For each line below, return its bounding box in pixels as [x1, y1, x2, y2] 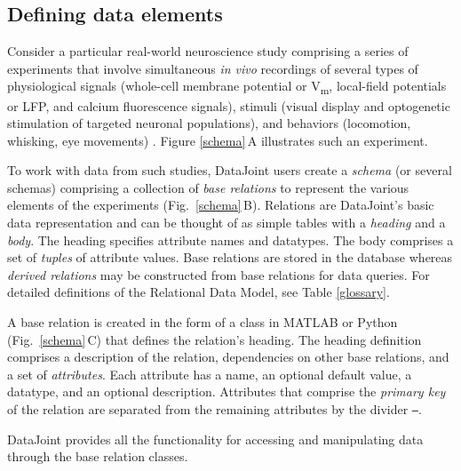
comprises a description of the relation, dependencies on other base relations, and [7, 347, 449, 366]
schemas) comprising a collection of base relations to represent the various [7, 178, 409, 196]
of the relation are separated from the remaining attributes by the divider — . [7, 400, 422, 419]
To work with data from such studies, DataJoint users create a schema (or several [7, 161, 452, 180]
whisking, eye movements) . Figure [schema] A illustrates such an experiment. [7, 131, 428, 149]
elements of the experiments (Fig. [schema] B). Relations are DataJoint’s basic [7, 196, 434, 214]
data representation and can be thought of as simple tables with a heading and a [7, 213, 446, 232]
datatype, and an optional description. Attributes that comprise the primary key [7, 382, 446, 401]
